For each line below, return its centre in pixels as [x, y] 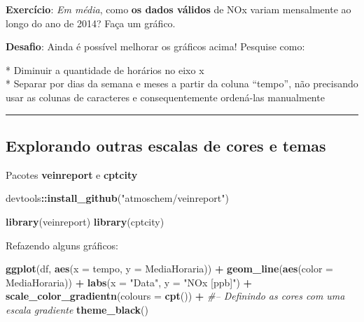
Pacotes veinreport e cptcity [72, 174]
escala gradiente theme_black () [77, 309]
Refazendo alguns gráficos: [62, 245]
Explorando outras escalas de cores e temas [166, 145]
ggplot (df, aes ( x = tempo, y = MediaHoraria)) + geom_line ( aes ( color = [170, 269]
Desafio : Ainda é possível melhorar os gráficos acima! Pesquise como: [155, 46]
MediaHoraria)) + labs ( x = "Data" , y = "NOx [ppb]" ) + [129, 282]
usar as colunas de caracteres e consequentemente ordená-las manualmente [165, 97]
